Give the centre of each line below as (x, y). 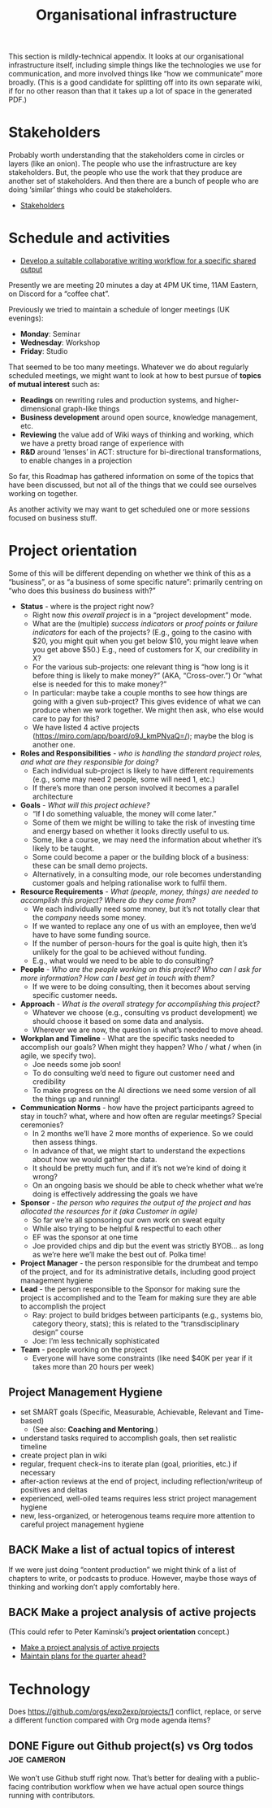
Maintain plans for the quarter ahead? (83, 1656)
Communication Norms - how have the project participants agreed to (137, 1107)
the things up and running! (76, 1099)
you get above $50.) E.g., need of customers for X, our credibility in (145, 649)
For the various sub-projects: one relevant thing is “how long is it (140, 667)
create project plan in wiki (63, 1455)
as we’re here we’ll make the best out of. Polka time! (119, 1255)
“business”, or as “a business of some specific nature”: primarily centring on (136, 582)
